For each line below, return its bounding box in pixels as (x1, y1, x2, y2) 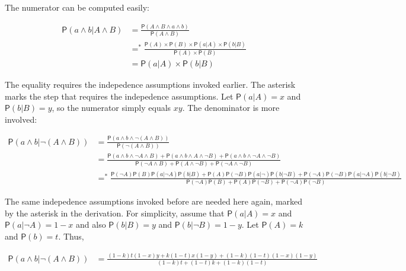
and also (76, 218, 106, 231)
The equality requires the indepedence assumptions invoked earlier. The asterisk (5, 78, 296, 90)
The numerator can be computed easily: (5, 1, 149, 13)
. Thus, (58, 230, 84, 243)
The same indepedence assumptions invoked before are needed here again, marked (5, 195, 303, 208)
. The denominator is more (182, 101, 280, 114)
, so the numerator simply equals (52, 101, 171, 114)
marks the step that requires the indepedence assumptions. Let (5, 90, 234, 102)
